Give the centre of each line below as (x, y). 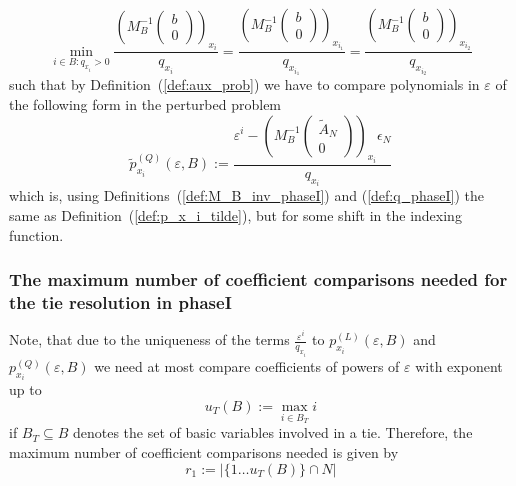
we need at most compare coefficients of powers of (247, 365)
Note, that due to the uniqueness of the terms (149, 339)
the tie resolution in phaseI (120, 302)
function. (36, 234)
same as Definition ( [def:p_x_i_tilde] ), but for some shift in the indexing (235, 215)
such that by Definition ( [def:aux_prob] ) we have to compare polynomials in (244, 84)
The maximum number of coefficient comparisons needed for (258, 279)
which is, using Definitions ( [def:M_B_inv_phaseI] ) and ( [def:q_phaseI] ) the (246, 195)
